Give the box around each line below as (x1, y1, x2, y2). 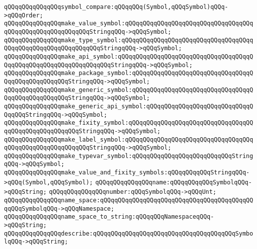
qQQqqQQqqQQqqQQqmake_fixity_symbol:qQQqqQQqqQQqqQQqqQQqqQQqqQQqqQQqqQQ (4, 119, 254, 127)
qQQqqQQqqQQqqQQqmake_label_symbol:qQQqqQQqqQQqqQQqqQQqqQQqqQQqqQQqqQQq (4, 136, 254, 143)
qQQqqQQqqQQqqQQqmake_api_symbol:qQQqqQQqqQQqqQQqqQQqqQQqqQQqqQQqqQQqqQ (4, 53, 254, 60)
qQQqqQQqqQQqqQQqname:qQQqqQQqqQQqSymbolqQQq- (95, 178, 252, 186)
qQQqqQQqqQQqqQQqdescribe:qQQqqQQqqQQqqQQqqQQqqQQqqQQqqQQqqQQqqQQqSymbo (4, 230, 254, 237)
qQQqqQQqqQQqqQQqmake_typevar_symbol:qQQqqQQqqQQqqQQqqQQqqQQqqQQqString (4, 152, 254, 160)
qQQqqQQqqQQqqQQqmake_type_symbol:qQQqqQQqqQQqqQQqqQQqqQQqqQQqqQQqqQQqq (4, 36, 254, 44)
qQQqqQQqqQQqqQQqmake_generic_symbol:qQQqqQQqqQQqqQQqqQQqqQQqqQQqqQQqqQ (4, 86, 254, 93)
